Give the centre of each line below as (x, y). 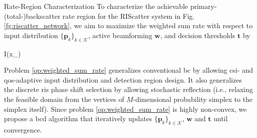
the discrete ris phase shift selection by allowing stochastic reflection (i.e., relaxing (128, 89)
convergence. (23, 129)
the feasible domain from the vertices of (64, 99)
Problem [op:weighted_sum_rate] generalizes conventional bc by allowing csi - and (129, 70)
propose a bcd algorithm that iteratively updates (78, 118)
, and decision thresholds (198, 35)
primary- (204, 6)
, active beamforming (120, 35)
